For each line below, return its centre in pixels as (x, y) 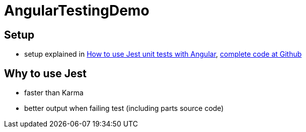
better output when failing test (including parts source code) (124, 108)
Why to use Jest (46, 73)
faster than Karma (54, 93)
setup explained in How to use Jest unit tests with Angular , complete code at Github (163, 54)
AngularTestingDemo (77, 11)
